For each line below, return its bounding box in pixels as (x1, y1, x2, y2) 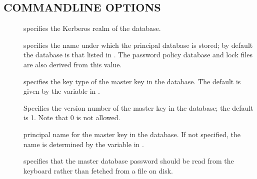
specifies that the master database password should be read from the (23, 156, 234, 166)
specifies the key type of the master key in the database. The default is (23, 76, 241, 86)
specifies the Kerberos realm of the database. (23, 23, 161, 33)
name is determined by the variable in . (23, 139, 144, 149)
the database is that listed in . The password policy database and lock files (23, 49, 252, 60)
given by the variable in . (23, 86, 100, 96)
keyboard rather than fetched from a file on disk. (23, 165, 173, 176)
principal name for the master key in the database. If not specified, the (23, 129, 240, 139)
